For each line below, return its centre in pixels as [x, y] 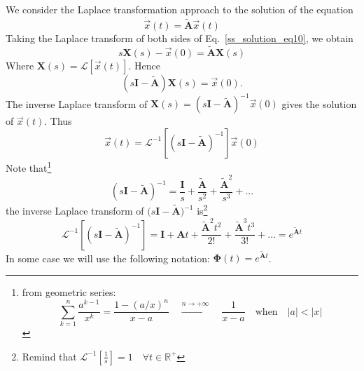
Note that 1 [29, 166]
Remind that [49, 356]
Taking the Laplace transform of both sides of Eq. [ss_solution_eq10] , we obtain [180, 38]
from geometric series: [69, 292]
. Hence [144, 65]
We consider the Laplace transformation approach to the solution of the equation [180, 9]
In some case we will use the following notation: [108, 258]
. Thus [58, 121]
